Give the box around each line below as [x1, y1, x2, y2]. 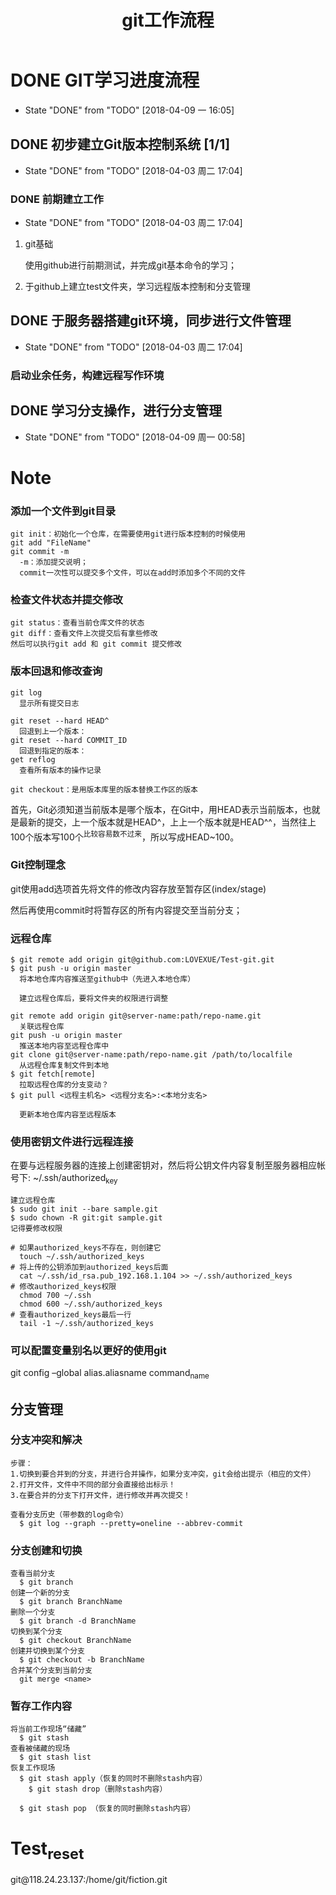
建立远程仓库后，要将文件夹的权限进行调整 [19, 993, 169, 1003]
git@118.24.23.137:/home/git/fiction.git [10, 1873, 168, 1885]
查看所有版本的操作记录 [19, 765, 102, 775]
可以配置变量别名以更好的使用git [10, 1343, 167, 1357]
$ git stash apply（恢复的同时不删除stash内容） [19, 1774, 208, 1784]
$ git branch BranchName [19, 1597, 123, 1607]
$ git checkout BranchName [19, 1636, 132, 1646]
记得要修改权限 [10, 1224, 63, 1234]
